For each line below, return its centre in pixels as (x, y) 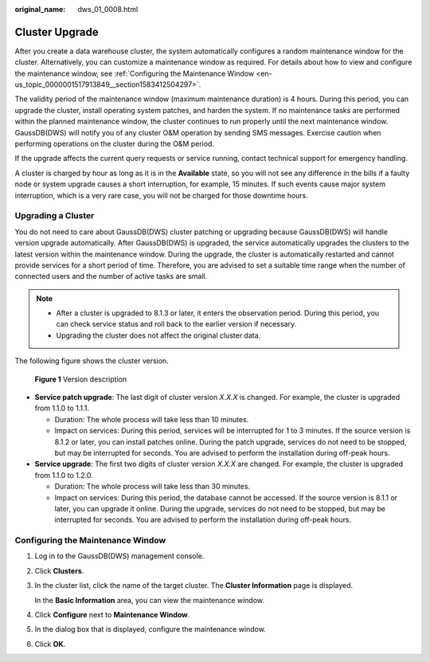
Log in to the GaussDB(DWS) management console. (119, 556)
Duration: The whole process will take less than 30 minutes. (152, 487)
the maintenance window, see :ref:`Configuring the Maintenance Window (135, 73)
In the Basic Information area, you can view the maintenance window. (150, 600)
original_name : (40, 9)
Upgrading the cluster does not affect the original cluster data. (158, 335)
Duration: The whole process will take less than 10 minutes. (152, 419)
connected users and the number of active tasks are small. (111, 276)
